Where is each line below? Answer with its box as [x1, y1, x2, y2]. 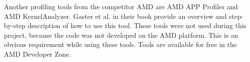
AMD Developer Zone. [4, 48, 71, 59]
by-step [4, 20, 26, 31]
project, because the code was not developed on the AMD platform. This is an [4, 30, 238, 40]
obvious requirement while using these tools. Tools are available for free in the [4, 39, 237, 49]
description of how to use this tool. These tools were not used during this [28, 20, 247, 31]
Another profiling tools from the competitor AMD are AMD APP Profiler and [4, 1, 238, 11]
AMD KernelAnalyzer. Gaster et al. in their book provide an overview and [4, 11, 227, 21]
